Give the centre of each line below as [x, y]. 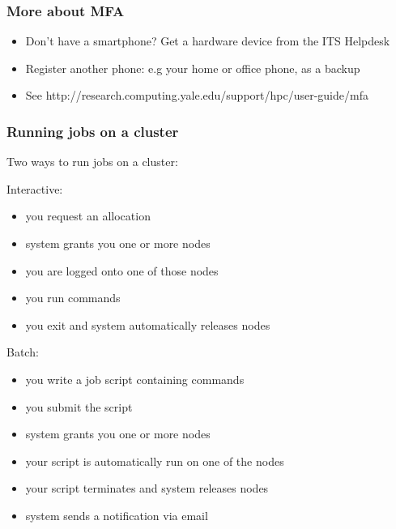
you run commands [73, 298]
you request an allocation [88, 216]
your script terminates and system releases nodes [147, 488]
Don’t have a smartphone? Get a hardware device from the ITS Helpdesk [208, 41]
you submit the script [79, 406]
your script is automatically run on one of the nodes [155, 461]
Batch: [23, 352]
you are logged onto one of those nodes [122, 270]
